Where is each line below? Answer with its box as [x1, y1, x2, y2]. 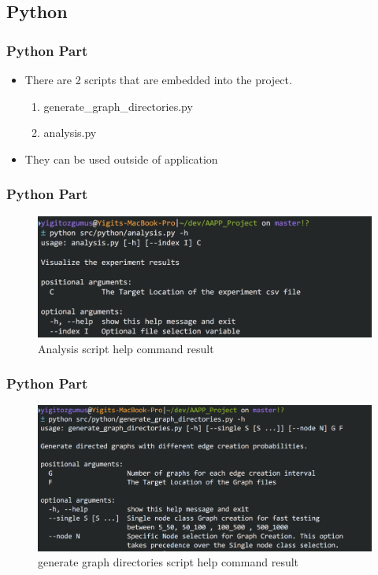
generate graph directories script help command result [38, 554, 299, 570]
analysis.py [43, 124, 97, 141]
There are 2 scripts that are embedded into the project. [24, 72, 292, 87]
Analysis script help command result [38, 340, 214, 356]
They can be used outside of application [24, 150, 218, 167]
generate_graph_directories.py [43, 98, 193, 114]
